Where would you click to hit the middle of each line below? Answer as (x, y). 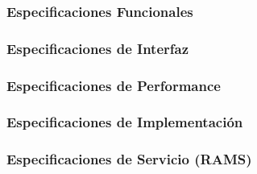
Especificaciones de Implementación (125, 122)
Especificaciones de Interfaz (98, 48)
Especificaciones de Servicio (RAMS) (129, 159)
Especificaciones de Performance (114, 85)
